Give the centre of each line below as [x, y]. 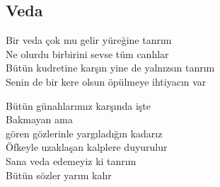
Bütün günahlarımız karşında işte [79, 105]
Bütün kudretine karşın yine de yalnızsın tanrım [110, 68]
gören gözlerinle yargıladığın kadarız [84, 133]
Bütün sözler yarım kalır [59, 175]
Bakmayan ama [39, 119]
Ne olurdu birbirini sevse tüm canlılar [87, 53]
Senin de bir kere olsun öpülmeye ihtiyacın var [106, 81]
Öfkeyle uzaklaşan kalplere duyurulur [87, 147]
